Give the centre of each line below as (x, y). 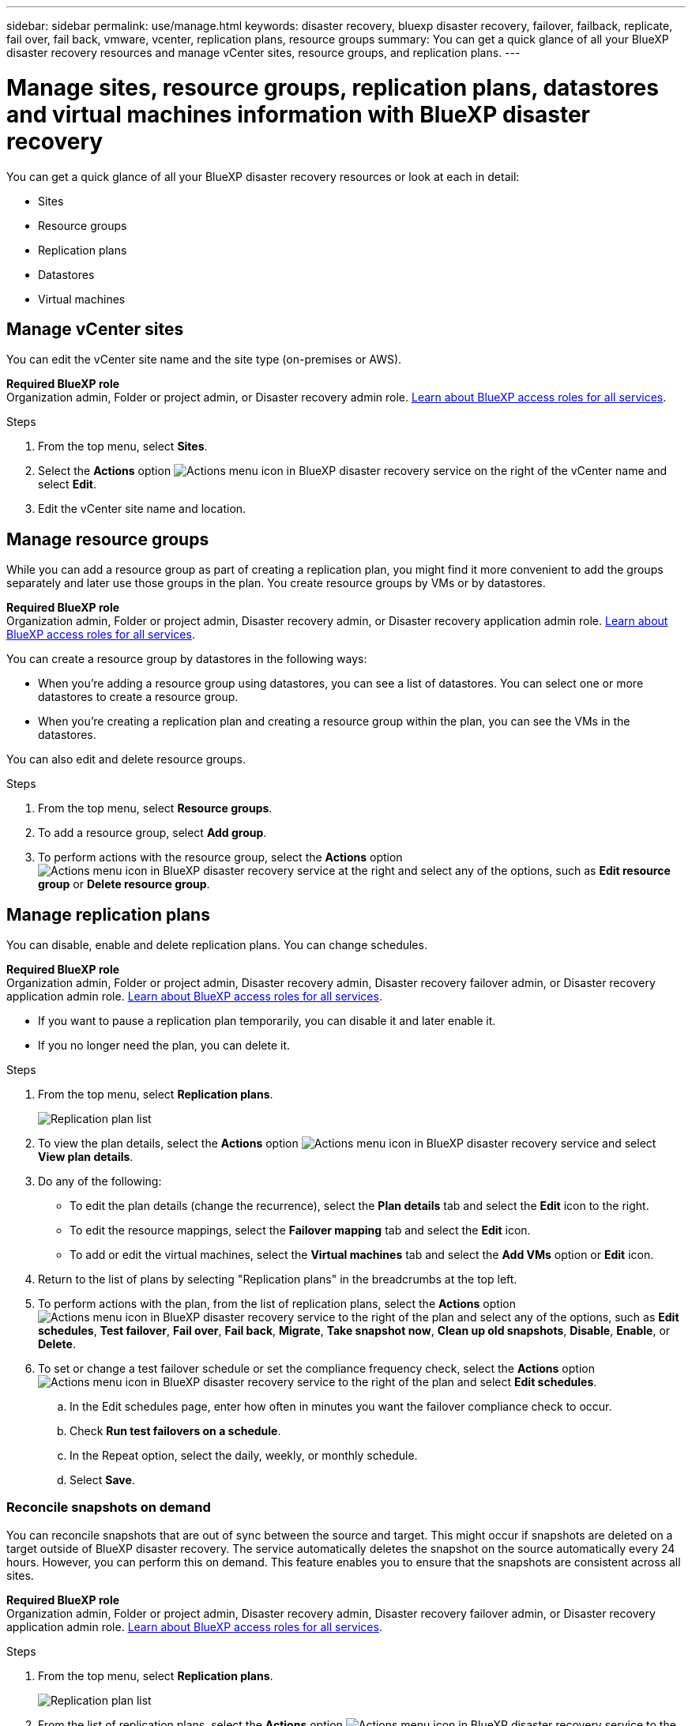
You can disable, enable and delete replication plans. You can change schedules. (217, 945)
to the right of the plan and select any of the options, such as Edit (509, 1317)
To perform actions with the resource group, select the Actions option (220, 857)
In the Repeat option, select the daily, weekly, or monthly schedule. (244, 1456)
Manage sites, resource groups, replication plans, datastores (333, 87)
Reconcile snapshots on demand (109, 1507)
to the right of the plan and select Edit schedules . (468, 1382)
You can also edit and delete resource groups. (126, 759)
